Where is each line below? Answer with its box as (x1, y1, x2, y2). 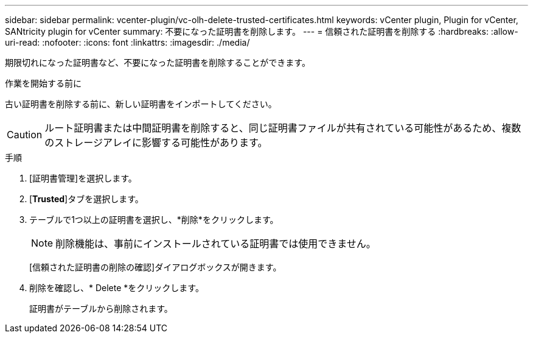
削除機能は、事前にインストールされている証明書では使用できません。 (55, 238, 376, 250)
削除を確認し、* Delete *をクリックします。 (29, 283, 204, 293)
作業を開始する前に (5, 78, 82, 88)
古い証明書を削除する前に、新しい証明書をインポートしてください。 (5, 99, 277, 109)
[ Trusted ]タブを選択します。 (29, 194, 144, 204)
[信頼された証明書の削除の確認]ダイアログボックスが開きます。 (29, 262, 282, 272)
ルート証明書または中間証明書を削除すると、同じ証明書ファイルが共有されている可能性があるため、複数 (44, 122, 521, 134)
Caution (7, 129, 43, 141)
